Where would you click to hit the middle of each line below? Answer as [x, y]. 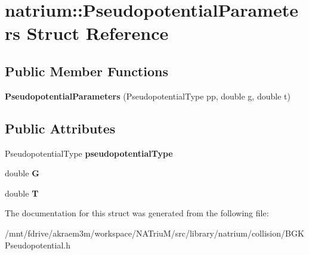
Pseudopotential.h [38, 245]
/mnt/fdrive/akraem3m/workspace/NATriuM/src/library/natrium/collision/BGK [154, 233]
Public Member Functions [86, 71]
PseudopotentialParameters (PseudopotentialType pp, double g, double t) [148, 96]
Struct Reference [98, 33]
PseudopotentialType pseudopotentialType [89, 153]
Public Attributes [60, 128]
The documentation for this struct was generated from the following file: [137, 213]
